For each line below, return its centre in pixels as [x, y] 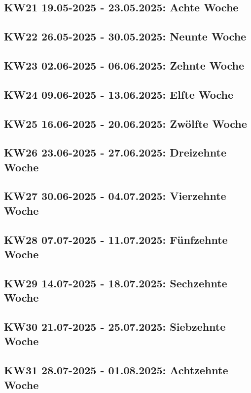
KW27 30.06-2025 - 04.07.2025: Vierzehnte [115, 196]
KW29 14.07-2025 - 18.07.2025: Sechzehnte [116, 283]
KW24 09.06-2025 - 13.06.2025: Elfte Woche [119, 94]
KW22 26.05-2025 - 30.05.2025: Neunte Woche [125, 36]
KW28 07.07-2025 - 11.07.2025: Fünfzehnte [116, 239]
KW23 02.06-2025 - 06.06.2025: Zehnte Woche [124, 65]
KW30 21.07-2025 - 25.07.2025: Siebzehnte [115, 326]
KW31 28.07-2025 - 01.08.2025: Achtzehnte [116, 370]
